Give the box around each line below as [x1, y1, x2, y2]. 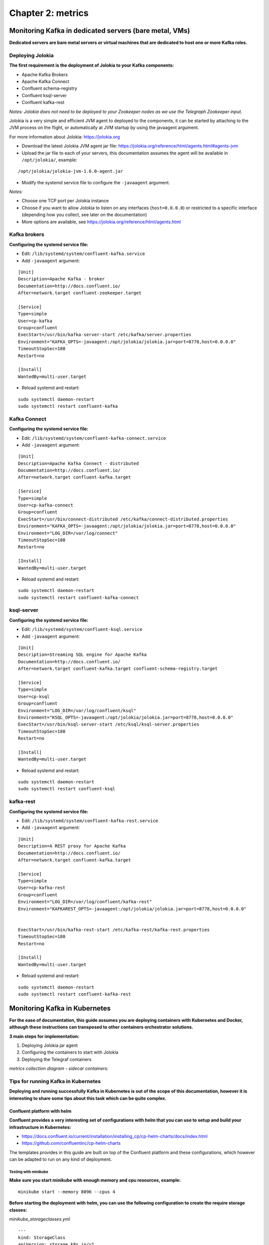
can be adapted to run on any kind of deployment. [9, 1156, 112, 1162]
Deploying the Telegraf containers [21, 1056, 92, 1062]
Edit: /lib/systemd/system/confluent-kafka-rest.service [21, 817, 158, 824]
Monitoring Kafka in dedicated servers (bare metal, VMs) [9, 26, 190, 35]
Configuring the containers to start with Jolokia [21, 1049, 119, 1055]
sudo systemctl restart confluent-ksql [18, 786, 116, 792]
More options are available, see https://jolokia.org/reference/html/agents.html [21, 219, 181, 225]
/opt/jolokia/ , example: [21, 157, 77, 163]
